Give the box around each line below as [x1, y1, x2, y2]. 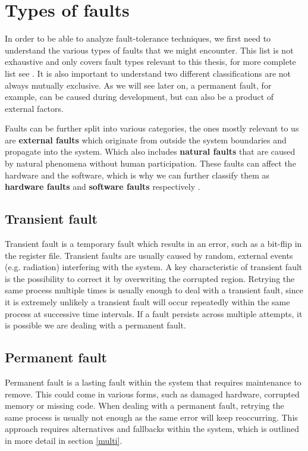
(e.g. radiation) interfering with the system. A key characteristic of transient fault [5, 261, 303, 273]
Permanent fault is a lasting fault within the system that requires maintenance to [5, 376, 301, 388]
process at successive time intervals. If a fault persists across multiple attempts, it [5, 307, 303, 320]
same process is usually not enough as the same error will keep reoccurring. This [5, 411, 298, 423]
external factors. [5, 102, 64, 114]
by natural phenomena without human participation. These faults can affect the [5, 157, 296, 170]
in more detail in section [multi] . [5, 434, 122, 446]
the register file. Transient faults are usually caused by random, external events [5, 249, 293, 261]
